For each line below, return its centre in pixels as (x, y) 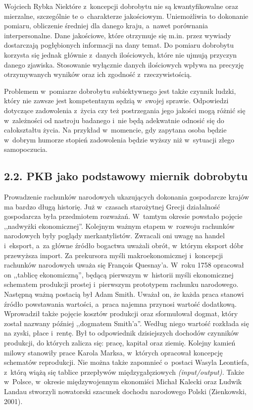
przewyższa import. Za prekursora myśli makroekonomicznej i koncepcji (114, 255)
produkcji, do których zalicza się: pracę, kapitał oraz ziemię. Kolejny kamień (120, 343)
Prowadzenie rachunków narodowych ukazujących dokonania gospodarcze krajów (126, 197)
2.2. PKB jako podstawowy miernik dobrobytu (126, 176)
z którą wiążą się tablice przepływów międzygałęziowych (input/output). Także (124, 372)
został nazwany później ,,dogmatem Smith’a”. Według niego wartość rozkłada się (126, 323)
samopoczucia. (26, 149)
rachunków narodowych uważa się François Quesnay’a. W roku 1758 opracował (124, 265)
